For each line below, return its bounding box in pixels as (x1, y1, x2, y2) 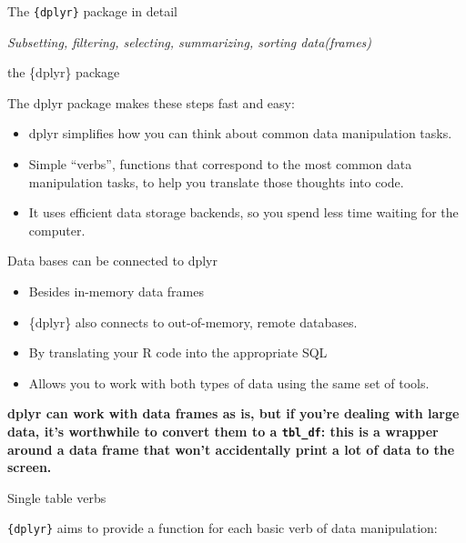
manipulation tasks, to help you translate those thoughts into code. (28, 172, 404, 191)
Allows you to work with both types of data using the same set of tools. (28, 373, 430, 392)
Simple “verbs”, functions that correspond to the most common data (28, 155, 412, 174)
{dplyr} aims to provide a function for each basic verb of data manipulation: (7, 518, 438, 538)
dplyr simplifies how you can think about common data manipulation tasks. (28, 124, 452, 143)
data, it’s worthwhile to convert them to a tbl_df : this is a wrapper (7, 421, 439, 440)
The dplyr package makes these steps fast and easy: (7, 93, 295, 112)
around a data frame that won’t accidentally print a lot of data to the (7, 439, 455, 458)
